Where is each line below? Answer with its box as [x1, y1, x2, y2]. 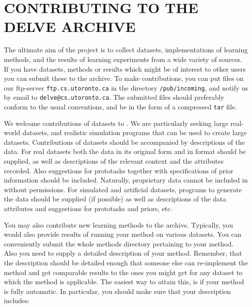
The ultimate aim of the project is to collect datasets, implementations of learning [4, 45, 248, 55]
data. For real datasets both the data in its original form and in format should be [4, 146, 246, 156]
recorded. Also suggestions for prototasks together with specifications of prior [4, 165, 234, 175]
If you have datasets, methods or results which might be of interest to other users [4, 63, 246, 74]
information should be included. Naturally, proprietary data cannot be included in [4, 175, 248, 185]
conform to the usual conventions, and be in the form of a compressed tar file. [4, 102, 237, 111]
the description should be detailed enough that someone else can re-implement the [4, 257, 248, 267]
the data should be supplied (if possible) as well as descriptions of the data [4, 194, 226, 204]
